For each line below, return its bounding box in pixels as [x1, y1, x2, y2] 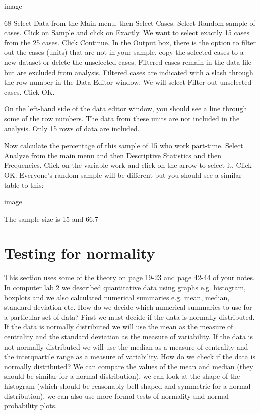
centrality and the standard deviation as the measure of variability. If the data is [4, 331, 253, 341]
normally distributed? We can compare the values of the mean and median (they [4, 361, 253, 371]
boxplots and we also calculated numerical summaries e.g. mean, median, [4, 292, 230, 302]
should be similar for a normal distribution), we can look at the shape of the [4, 371, 240, 381]
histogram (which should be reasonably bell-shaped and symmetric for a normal [4, 380, 251, 391]
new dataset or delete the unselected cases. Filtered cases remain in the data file [4, 56, 252, 67]
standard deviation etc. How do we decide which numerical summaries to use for [4, 302, 252, 312]
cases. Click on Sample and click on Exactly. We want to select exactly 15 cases [4, 27, 249, 38]
